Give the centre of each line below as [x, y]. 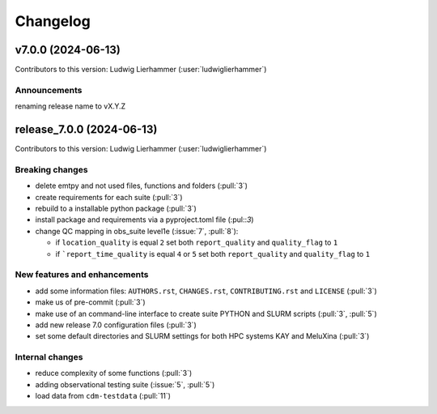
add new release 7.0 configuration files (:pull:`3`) [116, 325]
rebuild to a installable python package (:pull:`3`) [116, 209]
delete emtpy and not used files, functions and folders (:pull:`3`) [142, 186]
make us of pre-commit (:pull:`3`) [90, 302]
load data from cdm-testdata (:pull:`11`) [103, 396]
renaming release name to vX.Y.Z [70, 106]
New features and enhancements [82, 275]
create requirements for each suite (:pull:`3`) [109, 197]
